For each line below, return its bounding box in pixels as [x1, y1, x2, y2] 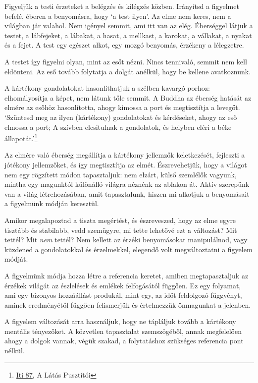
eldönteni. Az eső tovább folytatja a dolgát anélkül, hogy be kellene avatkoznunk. [4, 66, 251, 76]
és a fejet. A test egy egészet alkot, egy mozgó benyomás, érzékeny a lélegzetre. [4, 40, 244, 50]
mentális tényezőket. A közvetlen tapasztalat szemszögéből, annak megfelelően [4, 326, 242, 336]
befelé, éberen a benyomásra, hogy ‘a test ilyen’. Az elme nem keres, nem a [4, 10, 231, 21]
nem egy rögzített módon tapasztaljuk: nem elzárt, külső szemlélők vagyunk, [4, 169, 237, 179]
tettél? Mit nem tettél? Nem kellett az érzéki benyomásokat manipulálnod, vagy [4, 234, 248, 245]
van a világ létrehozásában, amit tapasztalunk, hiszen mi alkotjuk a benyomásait [4, 188, 250, 199]
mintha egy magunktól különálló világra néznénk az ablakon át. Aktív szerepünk [4, 179, 250, 189]
